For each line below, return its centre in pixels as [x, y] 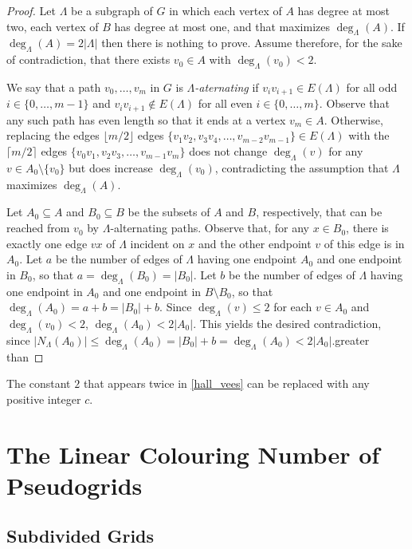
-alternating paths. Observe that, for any [210, 228]
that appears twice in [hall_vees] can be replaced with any [226, 383]
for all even [225, 103]
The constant [39, 383]
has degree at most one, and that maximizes [222, 26]
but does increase [111, 167]
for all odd [372, 87]
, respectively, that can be [319, 212]
